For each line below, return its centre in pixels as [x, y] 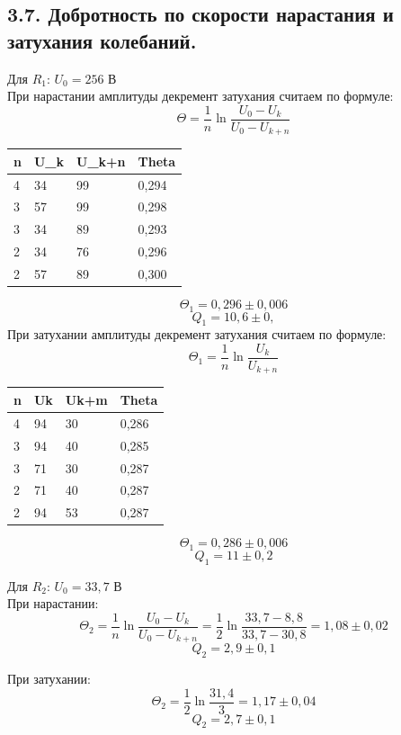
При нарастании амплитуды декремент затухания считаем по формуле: [200, 96]
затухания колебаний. [102, 40]
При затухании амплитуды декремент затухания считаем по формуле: [197, 334]
